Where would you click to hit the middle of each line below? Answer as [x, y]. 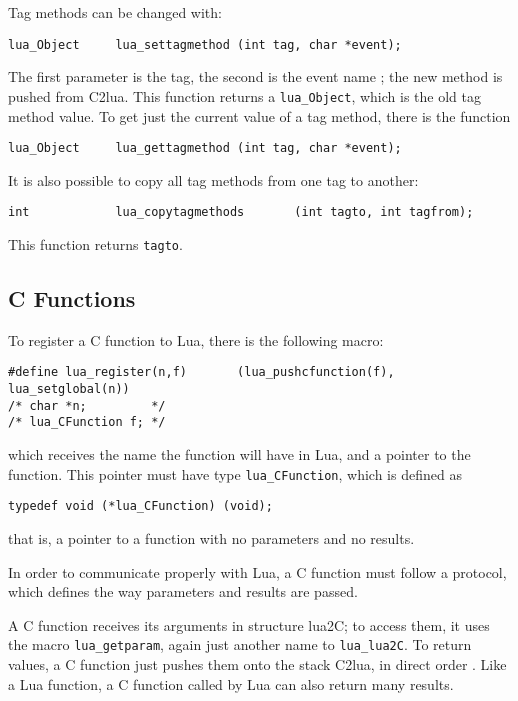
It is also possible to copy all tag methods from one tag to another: [213, 179]
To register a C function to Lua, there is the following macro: [196, 339]
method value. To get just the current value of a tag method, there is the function [259, 115]
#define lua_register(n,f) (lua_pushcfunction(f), [201, 372]
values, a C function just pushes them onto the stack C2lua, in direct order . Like [257, 664]
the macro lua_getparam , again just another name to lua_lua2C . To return [240, 644]
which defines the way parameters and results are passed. [183, 591]
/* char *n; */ [87, 405]
